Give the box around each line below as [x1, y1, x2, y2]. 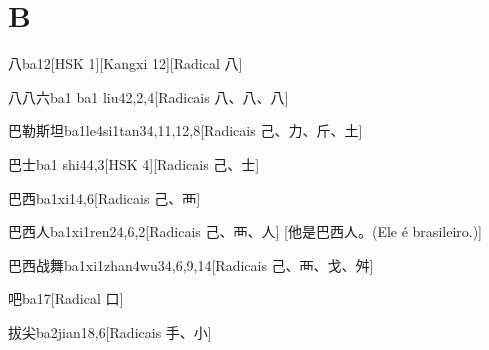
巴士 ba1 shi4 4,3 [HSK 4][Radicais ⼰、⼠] [8, 153, 260, 174]
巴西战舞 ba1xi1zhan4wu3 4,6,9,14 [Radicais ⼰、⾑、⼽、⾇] [8, 254, 374, 275]
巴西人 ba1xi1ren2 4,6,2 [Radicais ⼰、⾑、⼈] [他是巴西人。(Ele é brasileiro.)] [8, 221, 482, 242]
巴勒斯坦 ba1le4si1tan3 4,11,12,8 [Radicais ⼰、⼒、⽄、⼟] [8, 120, 363, 141]
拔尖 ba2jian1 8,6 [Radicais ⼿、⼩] [8, 321, 212, 342]
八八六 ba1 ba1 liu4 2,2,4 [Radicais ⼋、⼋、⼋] [8, 86, 289, 107]
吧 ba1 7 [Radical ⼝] [8, 288, 124, 309]
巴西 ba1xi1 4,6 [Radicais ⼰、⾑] [8, 187, 201, 208]
